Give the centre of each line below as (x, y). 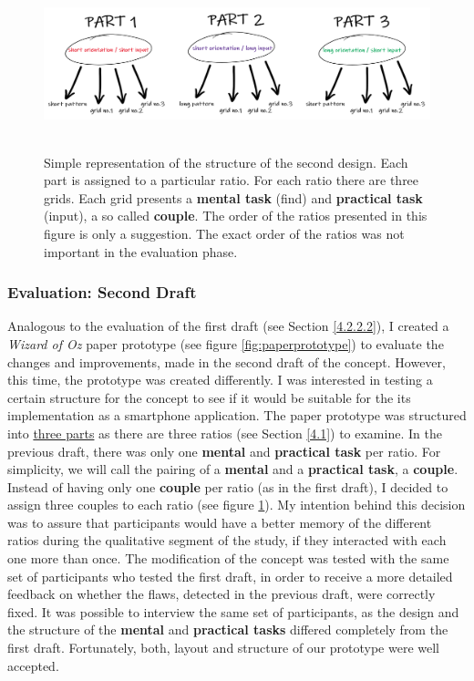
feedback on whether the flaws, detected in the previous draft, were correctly (222, 594)
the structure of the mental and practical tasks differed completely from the (228, 629)
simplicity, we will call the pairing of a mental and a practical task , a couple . (233, 469)
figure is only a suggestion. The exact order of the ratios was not (224, 233)
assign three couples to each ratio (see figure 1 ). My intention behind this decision (237, 505)
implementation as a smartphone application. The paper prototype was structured (237, 415)
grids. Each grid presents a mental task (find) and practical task (233, 197)
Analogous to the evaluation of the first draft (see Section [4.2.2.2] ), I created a (228, 326)
